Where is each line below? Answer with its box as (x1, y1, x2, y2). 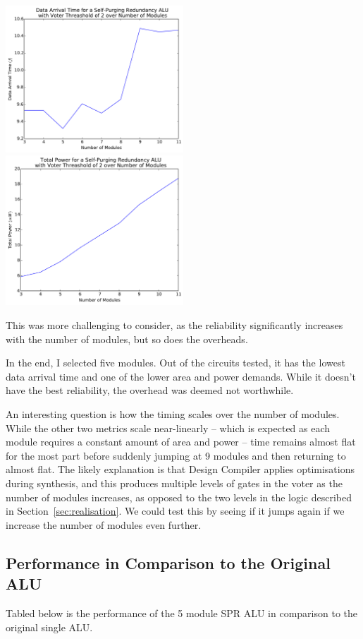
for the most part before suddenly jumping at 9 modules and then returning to (6, 448, 346, 462)
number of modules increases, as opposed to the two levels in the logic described (6, 489, 352, 504)
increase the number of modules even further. (6, 517, 202, 532)
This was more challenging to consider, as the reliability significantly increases (6, 318, 343, 333)
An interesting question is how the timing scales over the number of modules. (6, 406, 340, 421)
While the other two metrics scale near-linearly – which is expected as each (6, 420, 331, 435)
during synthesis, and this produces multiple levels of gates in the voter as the (6, 475, 343, 490)
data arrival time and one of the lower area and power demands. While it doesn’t (6, 369, 356, 383)
